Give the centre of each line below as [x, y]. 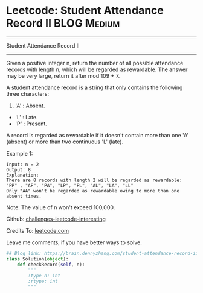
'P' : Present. [31, 124]
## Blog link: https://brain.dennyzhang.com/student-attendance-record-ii [102, 253]
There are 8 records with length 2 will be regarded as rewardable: [94, 180]
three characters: [28, 93]
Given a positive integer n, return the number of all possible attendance [95, 63]
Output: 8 [19, 169]
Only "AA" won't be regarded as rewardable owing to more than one [93, 191]
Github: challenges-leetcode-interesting [56, 219]
